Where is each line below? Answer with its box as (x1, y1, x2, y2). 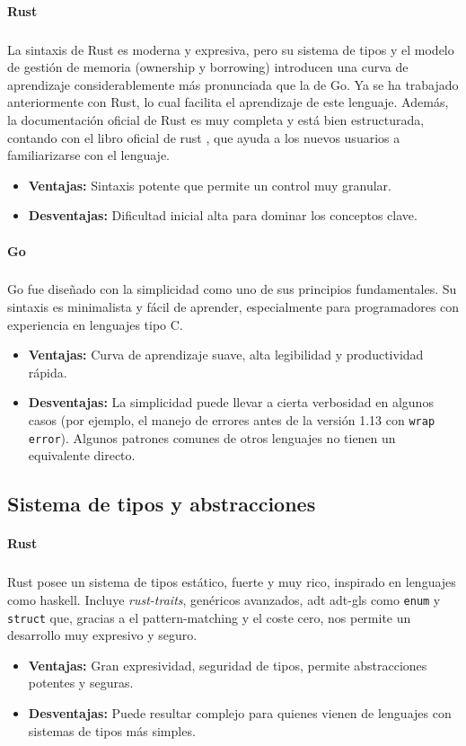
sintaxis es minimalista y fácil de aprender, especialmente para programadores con (7, 298, 460, 316)
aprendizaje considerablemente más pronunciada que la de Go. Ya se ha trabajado (7, 75, 459, 93)
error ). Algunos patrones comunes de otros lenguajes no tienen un (28, 428, 396, 447)
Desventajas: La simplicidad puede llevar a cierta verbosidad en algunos (28, 393, 434, 412)
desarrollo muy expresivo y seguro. (7, 626, 198, 644)
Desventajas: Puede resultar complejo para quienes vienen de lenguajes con (28, 703, 452, 722)
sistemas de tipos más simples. (28, 721, 196, 740)
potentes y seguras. (28, 673, 134, 692)
